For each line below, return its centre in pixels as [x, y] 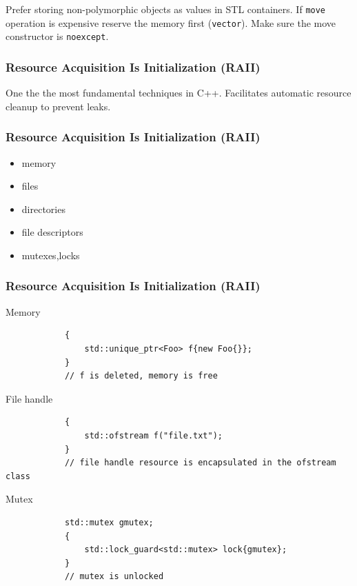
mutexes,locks [51, 255]
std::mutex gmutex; [109, 522]
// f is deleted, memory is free [141, 376]
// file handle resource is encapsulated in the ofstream [200, 463]
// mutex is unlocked [114, 577]
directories [43, 209]
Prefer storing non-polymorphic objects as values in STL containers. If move [166, 9]
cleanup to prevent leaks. [58, 106]
